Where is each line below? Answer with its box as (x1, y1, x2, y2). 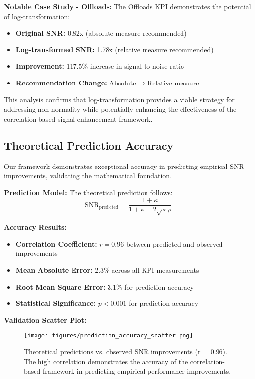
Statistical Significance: (15, 298, 96, 308)
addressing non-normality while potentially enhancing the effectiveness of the (4, 104, 237, 114)
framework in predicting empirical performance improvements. (42, 366, 231, 376)
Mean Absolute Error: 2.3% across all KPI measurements (15, 264, 199, 275)
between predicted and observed (126, 238, 223, 249)
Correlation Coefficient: (15, 238, 97, 249)
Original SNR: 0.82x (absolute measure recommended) (15, 28, 187, 38)
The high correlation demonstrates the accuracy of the (24, 356, 188, 366)
